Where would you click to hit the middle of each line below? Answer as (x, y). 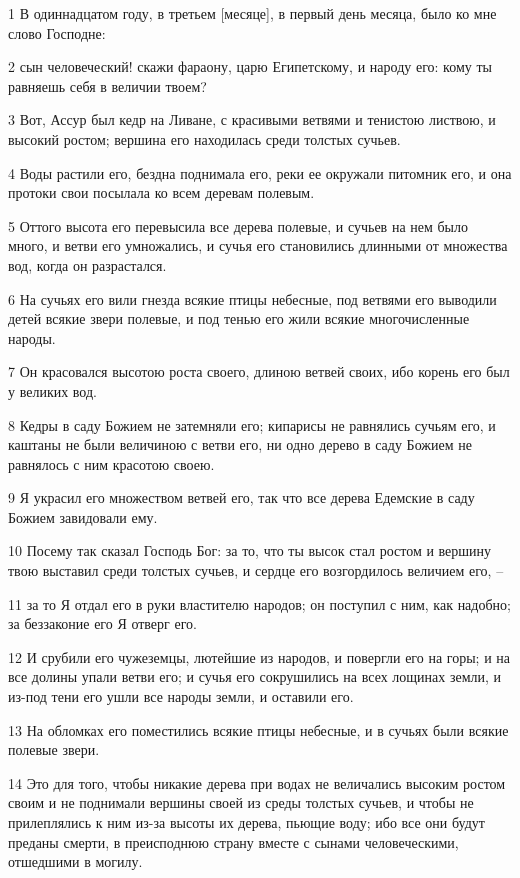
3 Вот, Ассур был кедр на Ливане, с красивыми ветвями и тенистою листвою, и (252, 119)
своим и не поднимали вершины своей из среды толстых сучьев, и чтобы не (241, 802)
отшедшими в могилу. (75, 861)
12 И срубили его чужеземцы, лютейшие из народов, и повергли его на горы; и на (259, 656)
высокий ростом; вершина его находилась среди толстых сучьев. (204, 138)
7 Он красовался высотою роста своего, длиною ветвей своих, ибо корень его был (259, 371)
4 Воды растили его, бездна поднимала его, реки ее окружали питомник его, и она (260, 172)
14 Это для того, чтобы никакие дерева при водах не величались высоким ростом (257, 782)
